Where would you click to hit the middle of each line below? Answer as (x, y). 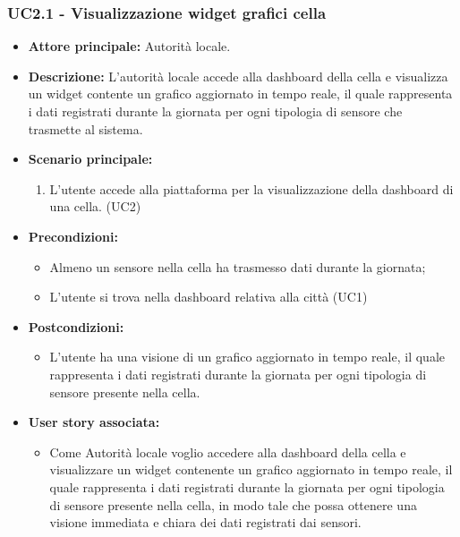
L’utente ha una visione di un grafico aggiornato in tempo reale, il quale (247, 357)
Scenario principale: (90, 159)
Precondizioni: (73, 236)
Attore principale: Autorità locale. (129, 46)
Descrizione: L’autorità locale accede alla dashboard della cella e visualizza (238, 76)
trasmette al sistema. (85, 128)
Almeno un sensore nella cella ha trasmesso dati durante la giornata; (238, 266)
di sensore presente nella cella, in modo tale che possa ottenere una (233, 504)
